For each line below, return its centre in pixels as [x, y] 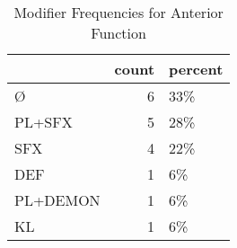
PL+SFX [44, 122]
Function [118, 33]
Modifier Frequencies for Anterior [118, 12]
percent [196, 69]
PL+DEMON [57, 200]
